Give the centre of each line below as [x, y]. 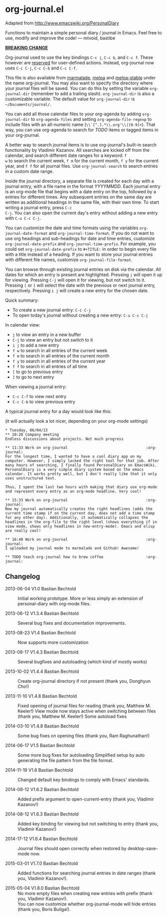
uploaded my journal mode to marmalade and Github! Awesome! [75, 548]
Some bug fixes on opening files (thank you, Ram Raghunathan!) [84, 736]
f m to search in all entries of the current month [61, 356]
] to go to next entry [33, 377]
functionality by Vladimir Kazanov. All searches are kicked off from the [77, 150]
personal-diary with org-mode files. [54, 603]
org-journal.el [34, 9]
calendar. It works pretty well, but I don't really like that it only [81, 474]
